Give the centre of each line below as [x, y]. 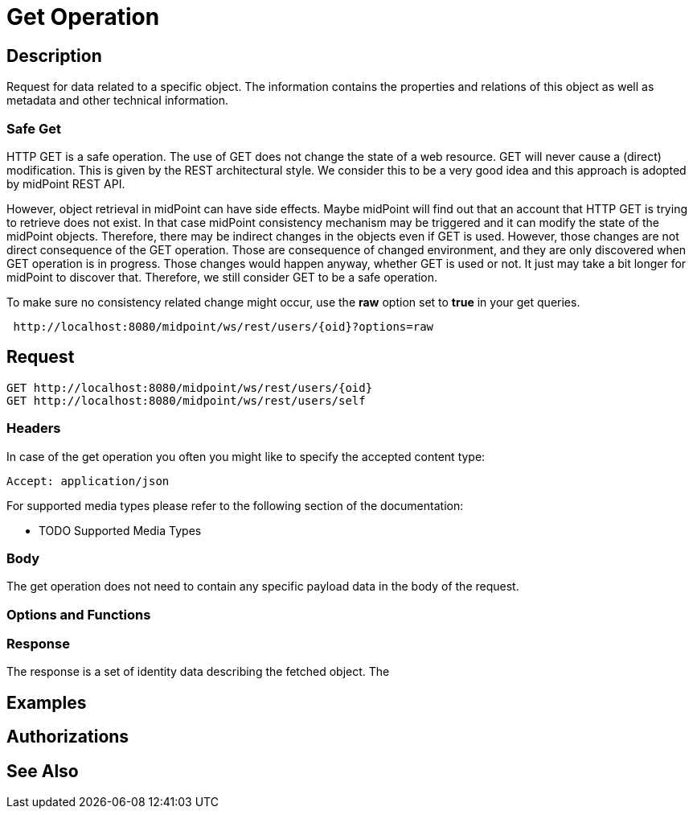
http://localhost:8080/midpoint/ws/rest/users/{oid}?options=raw [223, 326]
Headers [34, 428]
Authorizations [68, 737]
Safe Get [34, 128]
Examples [47, 702]
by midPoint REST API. [66, 183]
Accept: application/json [88, 481]
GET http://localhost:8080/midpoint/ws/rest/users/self [186, 400]
